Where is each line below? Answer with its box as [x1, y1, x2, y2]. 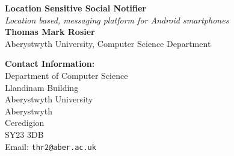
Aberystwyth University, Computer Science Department [5, 37, 211, 49]
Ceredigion [5, 116, 45, 129]
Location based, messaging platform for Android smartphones [5, 13, 229, 26]
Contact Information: [5, 57, 95, 70]
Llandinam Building [5, 81, 79, 93]
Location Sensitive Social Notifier [5, 2, 146, 14]
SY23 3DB [5, 128, 44, 140]
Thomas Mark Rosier [5, 25, 95, 38]
